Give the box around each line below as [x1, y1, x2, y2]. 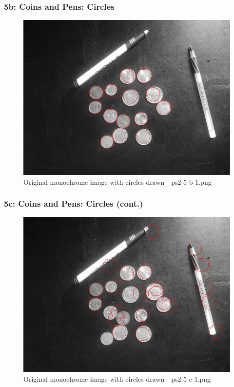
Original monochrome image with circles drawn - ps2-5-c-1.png [23, 373, 211, 384]
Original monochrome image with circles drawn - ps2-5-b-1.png [23, 176, 212, 187]
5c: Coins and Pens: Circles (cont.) [4, 197, 143, 210]
